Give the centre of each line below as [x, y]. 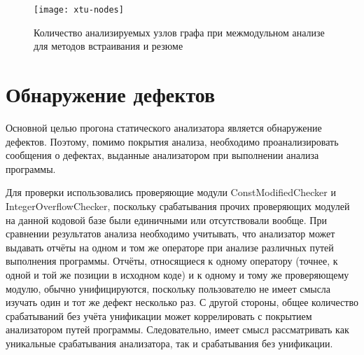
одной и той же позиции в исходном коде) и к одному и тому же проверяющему [177, 274]
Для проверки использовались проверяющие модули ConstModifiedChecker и [171, 192]
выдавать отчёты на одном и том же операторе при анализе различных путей [170, 247]
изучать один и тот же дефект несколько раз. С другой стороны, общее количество [182, 302]
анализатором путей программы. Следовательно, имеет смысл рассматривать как [177, 329]
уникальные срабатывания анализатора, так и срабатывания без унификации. [169, 343]
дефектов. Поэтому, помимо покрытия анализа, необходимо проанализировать [172, 141]
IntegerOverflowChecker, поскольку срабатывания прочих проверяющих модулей [178, 206]
